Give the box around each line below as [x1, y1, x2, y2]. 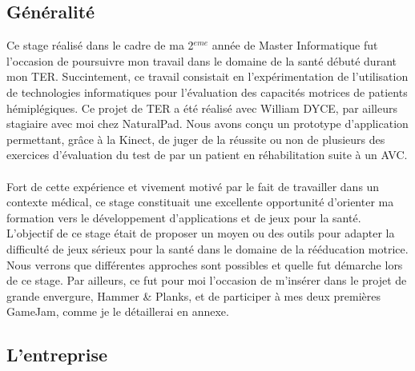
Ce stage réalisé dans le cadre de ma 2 [6, 37, 194, 54]
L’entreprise [6, 342, 108, 367]
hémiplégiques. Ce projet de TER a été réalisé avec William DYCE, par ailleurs [6, 99, 398, 116]
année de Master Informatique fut [212, 37, 378, 54]
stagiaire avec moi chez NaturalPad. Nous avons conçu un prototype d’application [6, 115, 409, 132]
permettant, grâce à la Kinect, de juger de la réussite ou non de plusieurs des [6, 130, 385, 147]
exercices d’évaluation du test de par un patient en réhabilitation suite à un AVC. [6, 146, 408, 163]
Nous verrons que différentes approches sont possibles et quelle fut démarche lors [6, 256, 403, 273]
